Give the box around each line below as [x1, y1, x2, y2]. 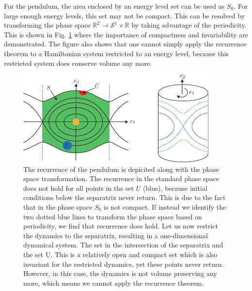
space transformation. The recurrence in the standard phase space [23, 173, 219, 184]
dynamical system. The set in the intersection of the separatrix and [23, 240, 223, 250]
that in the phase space [23, 201, 93, 212]
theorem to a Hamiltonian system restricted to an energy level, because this [4, 48, 229, 58]
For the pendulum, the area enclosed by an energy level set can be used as [4, 1, 225, 11]
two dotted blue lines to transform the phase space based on [23, 211, 202, 221]
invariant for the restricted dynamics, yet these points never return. [23, 259, 224, 269]
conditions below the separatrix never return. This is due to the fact [23, 192, 226, 202]
